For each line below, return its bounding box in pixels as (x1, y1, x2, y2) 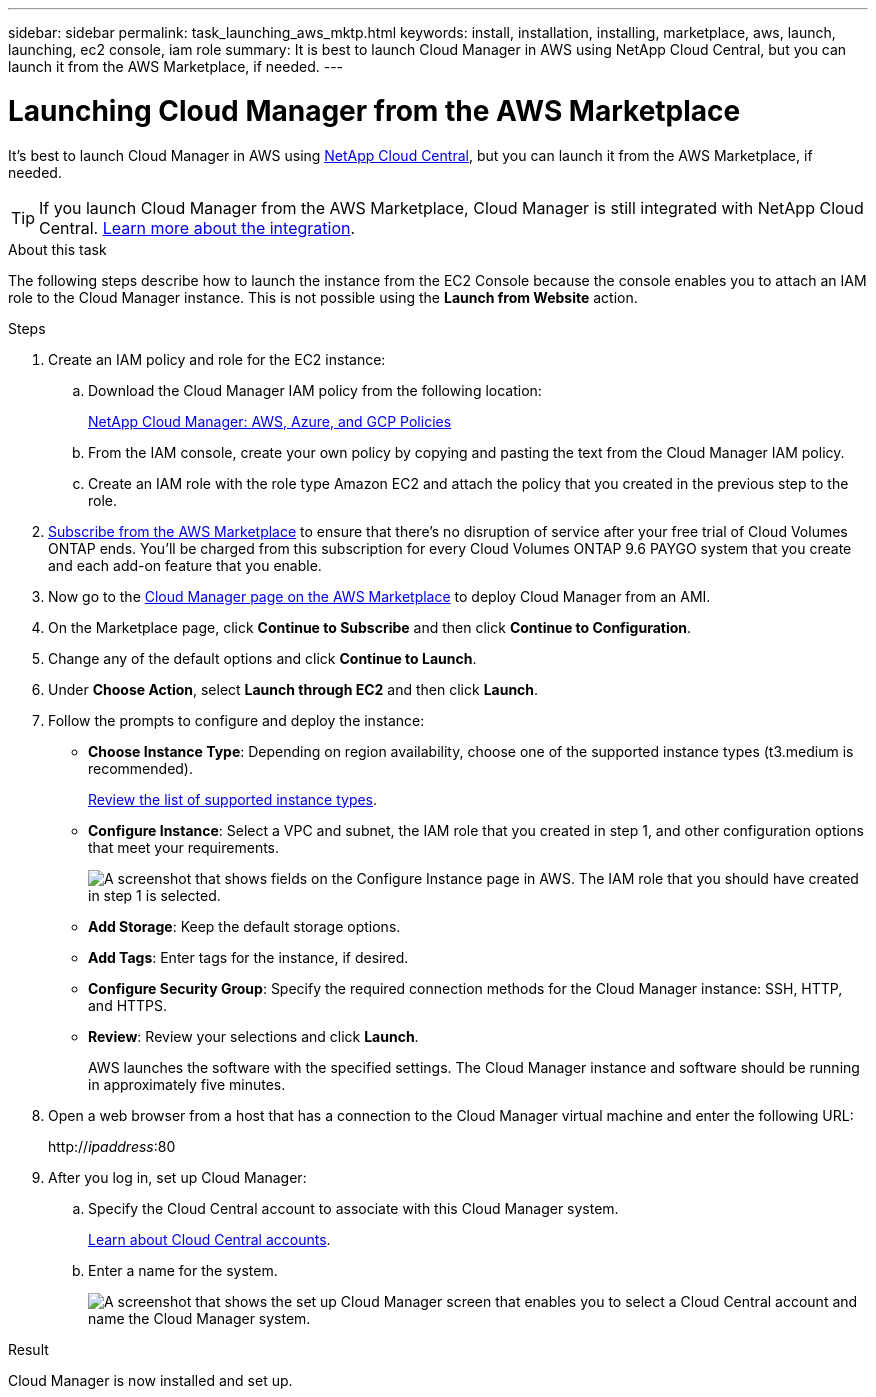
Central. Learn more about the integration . (39, 217, 356, 238)
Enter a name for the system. (88, 1261, 278, 1279)
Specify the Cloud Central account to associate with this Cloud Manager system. (88, 1199, 619, 1217)
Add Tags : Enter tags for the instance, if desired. (88, 948, 409, 966)
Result (8, 1340, 49, 1358)
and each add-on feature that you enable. (48, 556, 322, 574)
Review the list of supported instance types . (88, 790, 378, 808)
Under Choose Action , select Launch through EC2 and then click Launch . (48, 680, 539, 698)
